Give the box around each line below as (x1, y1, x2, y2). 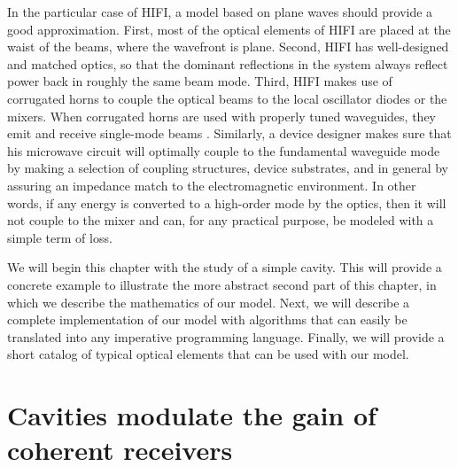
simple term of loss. (7, 228, 113, 246)
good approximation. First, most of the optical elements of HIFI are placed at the (7, 19, 451, 38)
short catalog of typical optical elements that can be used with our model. (7, 345, 409, 363)
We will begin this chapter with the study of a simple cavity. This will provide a (7, 258, 442, 276)
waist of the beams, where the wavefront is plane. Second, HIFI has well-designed (7, 37, 449, 56)
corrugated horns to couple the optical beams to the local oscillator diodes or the (7, 89, 447, 107)
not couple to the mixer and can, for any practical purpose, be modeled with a (7, 211, 434, 230)
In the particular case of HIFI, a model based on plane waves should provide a (7, 3, 433, 20)
